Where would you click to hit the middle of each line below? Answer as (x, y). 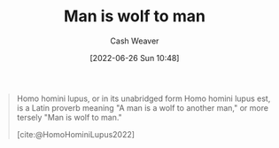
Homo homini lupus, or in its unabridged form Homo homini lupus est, (143, 98)
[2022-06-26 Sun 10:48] (135, 58)
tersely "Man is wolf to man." (70, 117)
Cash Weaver (135, 41)
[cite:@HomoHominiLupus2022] (75, 134)
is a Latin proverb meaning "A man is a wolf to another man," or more (143, 107)
